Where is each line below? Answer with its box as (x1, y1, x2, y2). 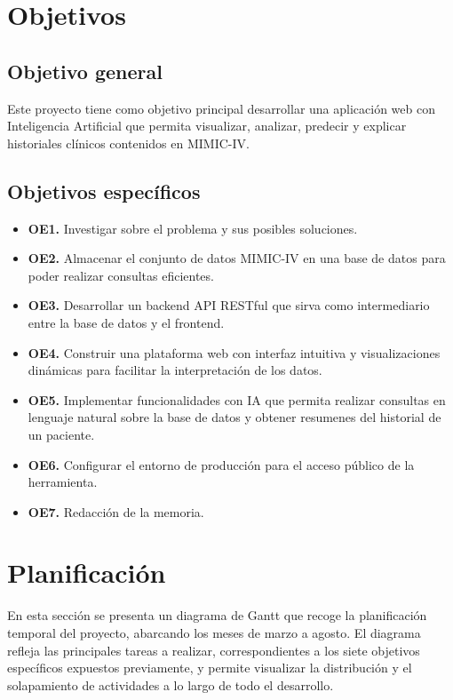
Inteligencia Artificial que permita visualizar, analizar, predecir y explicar (7, 116, 407, 135)
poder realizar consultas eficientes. (28, 266, 214, 284)
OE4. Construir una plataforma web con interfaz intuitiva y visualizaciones (28, 343, 441, 362)
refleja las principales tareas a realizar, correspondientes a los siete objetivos (7, 640, 420, 659)
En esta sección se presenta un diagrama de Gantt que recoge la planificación (7, 606, 427, 624)
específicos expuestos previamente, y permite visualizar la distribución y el (7, 658, 412, 677)
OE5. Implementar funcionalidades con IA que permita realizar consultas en (28, 390, 446, 409)
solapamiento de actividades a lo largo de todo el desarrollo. (7, 675, 334, 694)
